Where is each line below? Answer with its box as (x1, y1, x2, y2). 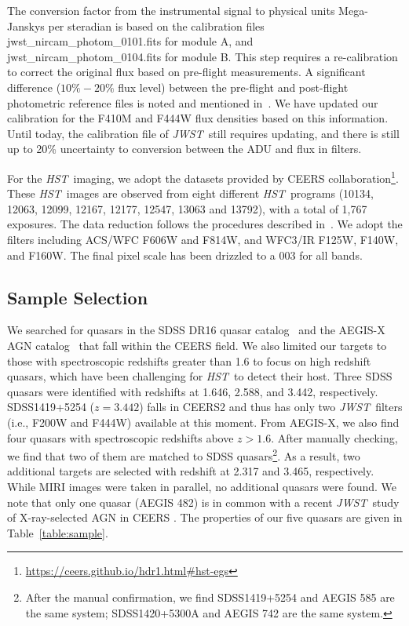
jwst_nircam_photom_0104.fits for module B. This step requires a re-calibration (7, 48, 398, 64)
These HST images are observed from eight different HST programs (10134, (7, 185, 374, 202)
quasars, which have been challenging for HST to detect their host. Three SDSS (7, 368, 393, 384)
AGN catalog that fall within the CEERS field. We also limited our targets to (7, 337, 387, 353)
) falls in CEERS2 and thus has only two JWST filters (139, 399, 403, 415)
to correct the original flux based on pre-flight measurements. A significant (7, 64, 366, 80)
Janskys (7, 17, 45, 34)
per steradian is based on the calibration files (48, 17, 265, 34)
